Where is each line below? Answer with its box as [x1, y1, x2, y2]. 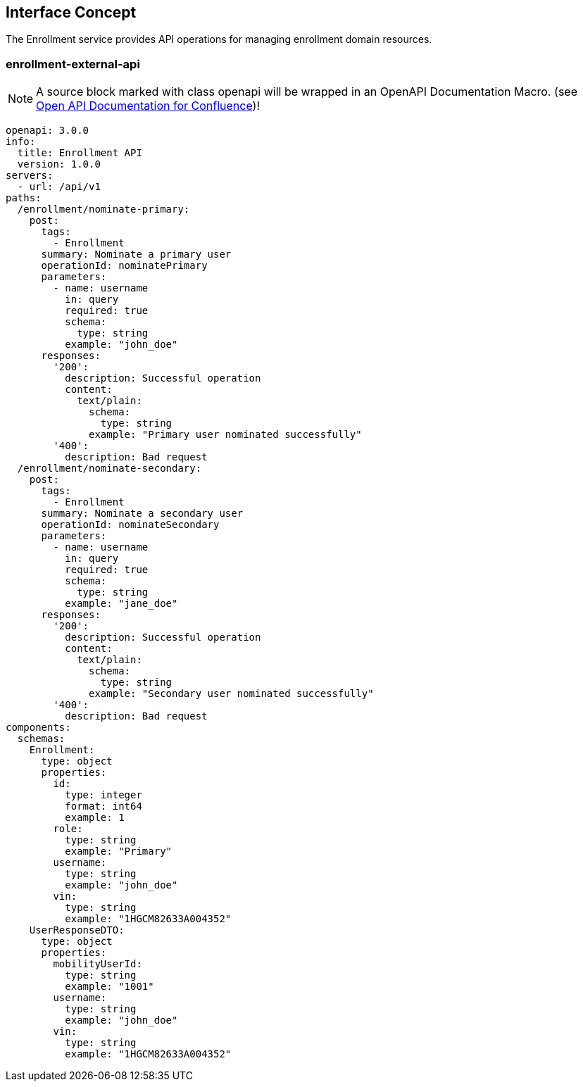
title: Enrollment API [17, 147, 142, 159]
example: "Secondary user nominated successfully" [89, 688, 374, 700]
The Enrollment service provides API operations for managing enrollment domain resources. [6, 33, 432, 46]
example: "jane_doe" [65, 598, 178, 610]
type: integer [65, 789, 142, 801]
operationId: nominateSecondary [41, 519, 220, 531]
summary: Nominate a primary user [41, 249, 232, 260]
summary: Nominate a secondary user [41, 508, 244, 520]
